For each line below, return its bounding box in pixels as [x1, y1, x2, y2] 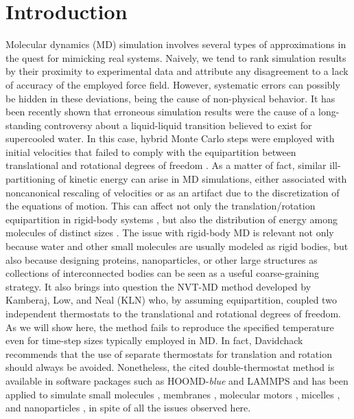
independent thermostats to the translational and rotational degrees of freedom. [5, 306, 341, 320]
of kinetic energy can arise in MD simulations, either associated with [58, 172, 347, 186]
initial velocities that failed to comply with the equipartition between [5, 144, 296, 159]
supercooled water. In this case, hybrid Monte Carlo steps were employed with [5, 131, 335, 146]
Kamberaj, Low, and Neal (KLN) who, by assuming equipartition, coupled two [5, 293, 337, 307]
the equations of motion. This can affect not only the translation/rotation [5, 199, 316, 213]
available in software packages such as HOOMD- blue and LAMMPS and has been [5, 373, 349, 387]
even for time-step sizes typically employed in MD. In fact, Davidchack [5, 333, 303, 348]
